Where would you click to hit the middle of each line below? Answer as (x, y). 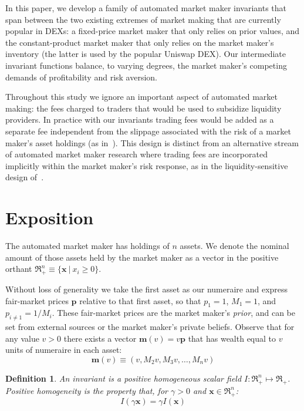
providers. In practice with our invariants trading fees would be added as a (140, 119)
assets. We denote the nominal (234, 246)
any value (22, 338)
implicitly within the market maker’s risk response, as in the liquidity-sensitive (147, 165)
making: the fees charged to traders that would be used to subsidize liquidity (143, 108)
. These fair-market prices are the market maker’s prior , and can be (173, 313)
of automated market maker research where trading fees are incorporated (136, 154)
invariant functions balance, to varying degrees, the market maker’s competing (146, 65)
